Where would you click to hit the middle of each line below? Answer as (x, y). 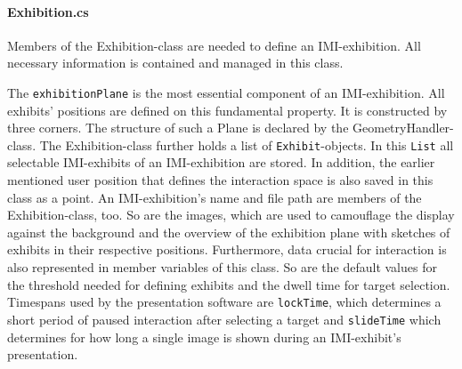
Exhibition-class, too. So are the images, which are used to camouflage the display (231, 215)
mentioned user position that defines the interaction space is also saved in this (220, 180)
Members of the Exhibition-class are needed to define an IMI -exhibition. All (214, 45)
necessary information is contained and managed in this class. (175, 63)
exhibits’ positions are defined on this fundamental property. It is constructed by (227, 110)
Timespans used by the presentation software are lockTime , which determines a (224, 302)
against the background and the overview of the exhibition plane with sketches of (229, 232)
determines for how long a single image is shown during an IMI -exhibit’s (204, 337)
